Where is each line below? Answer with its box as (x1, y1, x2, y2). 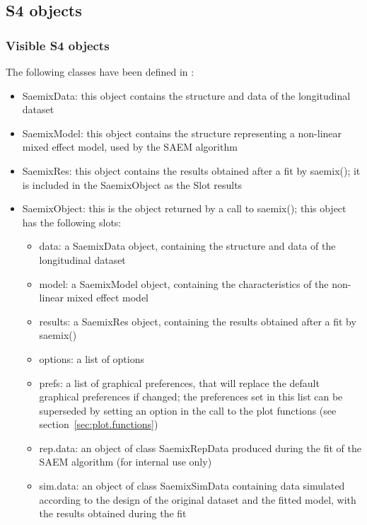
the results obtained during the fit (39, 506, 187, 521)
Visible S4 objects (6, 36, 110, 54)
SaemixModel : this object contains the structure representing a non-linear (22, 125, 342, 140)
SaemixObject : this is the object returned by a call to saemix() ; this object (22, 201, 346, 216)
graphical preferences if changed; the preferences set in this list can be (39, 389, 343, 404)
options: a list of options (39, 351, 145, 366)
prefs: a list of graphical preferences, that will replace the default (39, 375, 320, 390)
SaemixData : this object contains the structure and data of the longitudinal (22, 88, 351, 103)
